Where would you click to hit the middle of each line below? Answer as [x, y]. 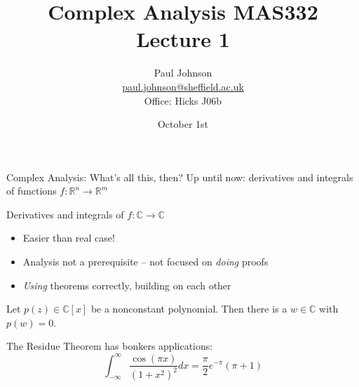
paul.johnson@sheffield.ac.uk [183, 86]
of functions [32, 191]
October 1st [183, 124]
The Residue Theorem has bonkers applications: [110, 346]
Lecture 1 [183, 39]
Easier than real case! [69, 238]
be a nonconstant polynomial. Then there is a [189, 309]
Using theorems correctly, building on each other [127, 285]
